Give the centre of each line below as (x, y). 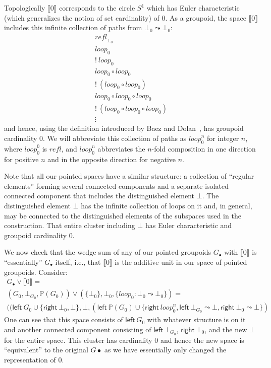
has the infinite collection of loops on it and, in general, (167, 205)
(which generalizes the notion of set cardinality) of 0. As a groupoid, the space (125, 17)
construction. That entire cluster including (70, 225)
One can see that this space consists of (64, 319)
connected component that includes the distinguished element (99, 196)
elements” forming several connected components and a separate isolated (116, 186)
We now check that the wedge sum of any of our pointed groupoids (108, 252)
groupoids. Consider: (36, 272)
